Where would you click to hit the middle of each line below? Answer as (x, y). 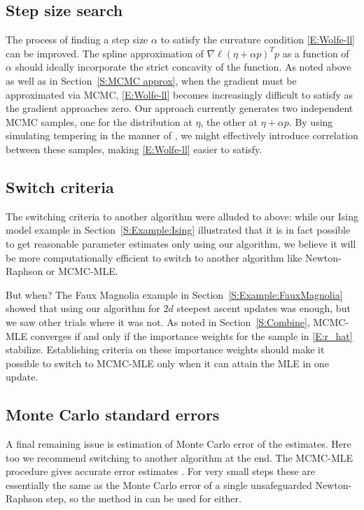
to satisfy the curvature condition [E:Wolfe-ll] (258, 40)
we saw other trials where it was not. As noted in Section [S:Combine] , (158, 321)
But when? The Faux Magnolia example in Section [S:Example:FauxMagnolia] (174, 294)
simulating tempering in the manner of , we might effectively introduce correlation (182, 135)
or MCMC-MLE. (82, 271)
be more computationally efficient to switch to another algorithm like (154, 257)
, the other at (229, 121)
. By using (311, 121)
